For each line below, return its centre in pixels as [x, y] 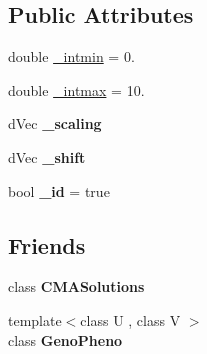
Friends [47, 244]
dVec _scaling [55, 123]
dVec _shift [47, 156]
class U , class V [130, 319]
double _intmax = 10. [76, 89]
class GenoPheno [65, 339]
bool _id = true [59, 190]
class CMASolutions [76, 286]
